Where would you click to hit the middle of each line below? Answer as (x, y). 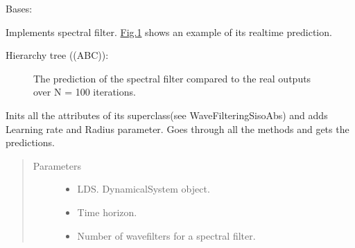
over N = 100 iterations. (85, 92)
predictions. (30, 142)
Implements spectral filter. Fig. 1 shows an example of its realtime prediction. (169, 32)
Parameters (57, 165)
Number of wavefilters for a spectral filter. (166, 235)
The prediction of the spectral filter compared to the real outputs (172, 78)
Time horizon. (107, 212)
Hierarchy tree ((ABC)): (57, 55)
